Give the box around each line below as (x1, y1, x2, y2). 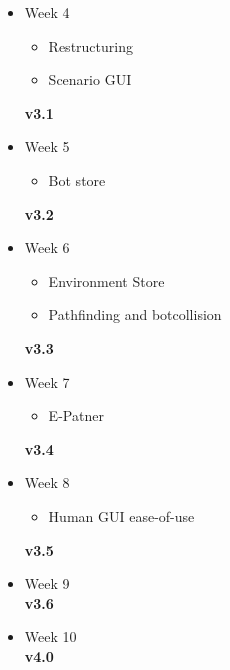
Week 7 (24, 371, 70, 392)
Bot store (48, 169, 106, 190)
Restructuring (48, 35, 133, 56)
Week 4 (24, 2, 70, 22)
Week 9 (24, 573, 70, 594)
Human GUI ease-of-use (48, 505, 195, 526)
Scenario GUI (48, 69, 132, 90)
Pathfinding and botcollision (48, 304, 222, 325)
